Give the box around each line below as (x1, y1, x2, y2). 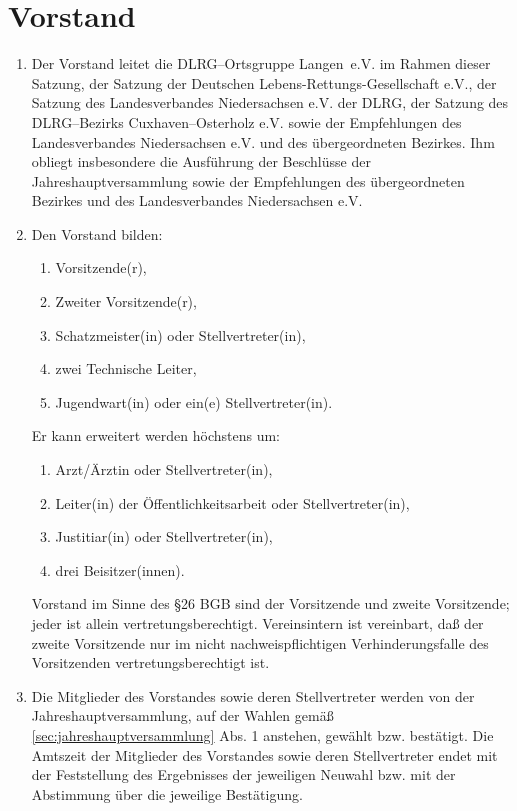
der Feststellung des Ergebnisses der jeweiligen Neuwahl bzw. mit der (31, 764, 456, 785)
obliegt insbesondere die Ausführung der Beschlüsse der (31, 151, 371, 172)
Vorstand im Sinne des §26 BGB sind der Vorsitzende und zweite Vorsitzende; (31, 593, 510, 614)
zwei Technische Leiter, (55, 358, 197, 379)
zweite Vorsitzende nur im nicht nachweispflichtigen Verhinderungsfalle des (31, 632, 489, 653)
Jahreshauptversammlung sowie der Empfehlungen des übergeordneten (31, 170, 465, 191)
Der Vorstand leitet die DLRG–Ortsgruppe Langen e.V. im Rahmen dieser (31, 53, 491, 74)
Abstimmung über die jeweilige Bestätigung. (31, 783, 303, 804)
